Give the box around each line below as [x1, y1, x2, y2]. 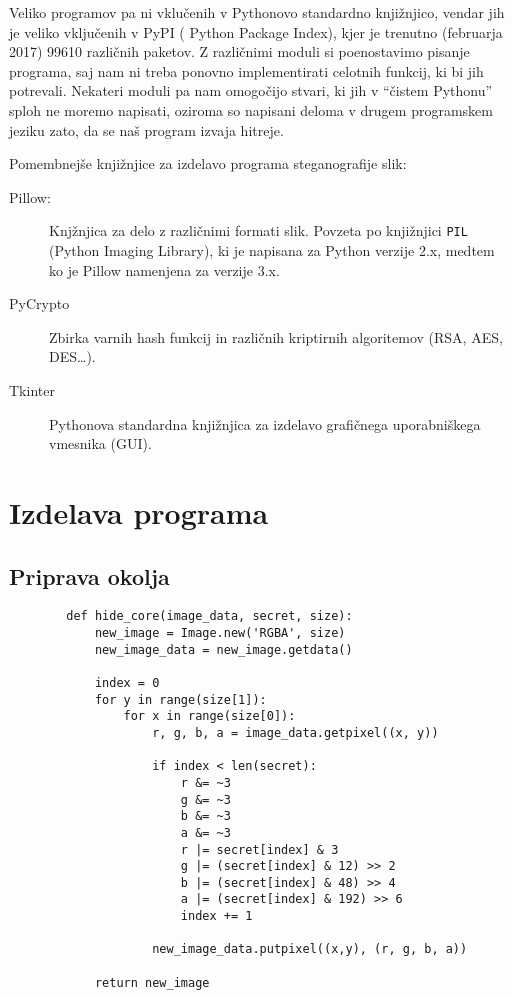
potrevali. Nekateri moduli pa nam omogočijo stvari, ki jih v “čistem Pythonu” [9, 80, 493, 101]
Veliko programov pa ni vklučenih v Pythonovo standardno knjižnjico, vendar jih [9, 2, 505, 22]
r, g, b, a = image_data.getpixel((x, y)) [152, 725, 439, 740]
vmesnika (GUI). [49, 433, 152, 454]
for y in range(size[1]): [94, 692, 267, 707]
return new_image [94, 975, 210, 990]
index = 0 [94, 675, 160, 690]
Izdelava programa [9, 491, 269, 532]
